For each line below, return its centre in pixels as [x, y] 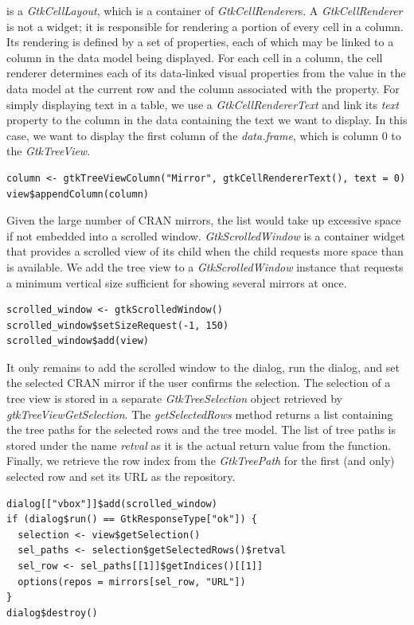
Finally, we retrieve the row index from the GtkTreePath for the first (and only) [201, 461]
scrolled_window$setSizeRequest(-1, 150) [118, 325]
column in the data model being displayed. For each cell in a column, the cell [195, 57]
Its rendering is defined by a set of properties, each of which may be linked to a [200, 42]
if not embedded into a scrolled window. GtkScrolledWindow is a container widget [206, 235]
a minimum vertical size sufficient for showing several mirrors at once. [177, 282]
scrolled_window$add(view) [78, 341]
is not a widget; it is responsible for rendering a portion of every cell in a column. [205, 26]
